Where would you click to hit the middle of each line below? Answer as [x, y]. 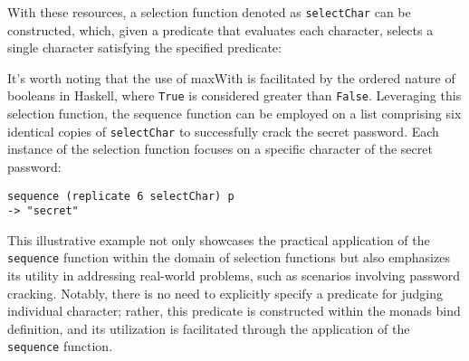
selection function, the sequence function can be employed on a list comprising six [234, 114]
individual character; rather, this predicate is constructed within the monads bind [234, 311]
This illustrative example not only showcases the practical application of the [219, 239]
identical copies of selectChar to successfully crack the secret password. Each [223, 131]
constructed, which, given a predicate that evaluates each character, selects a [220, 29]
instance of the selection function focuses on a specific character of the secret [220, 149]
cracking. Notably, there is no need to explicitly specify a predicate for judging [225, 293]
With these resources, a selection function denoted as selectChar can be [209, 12]
